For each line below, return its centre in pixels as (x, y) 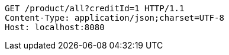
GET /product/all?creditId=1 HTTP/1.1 (95, 8)
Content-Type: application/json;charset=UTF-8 (114, 18)
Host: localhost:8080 (55, 27)
